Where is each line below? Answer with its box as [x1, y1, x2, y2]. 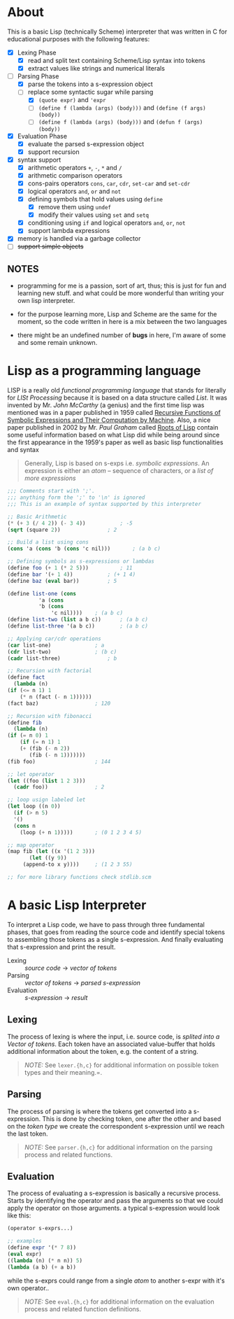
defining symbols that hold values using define [27, 195, 163, 203]
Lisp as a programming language [7, 363, 201, 379]
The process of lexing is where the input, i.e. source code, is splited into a [7, 1032, 220, 1041]
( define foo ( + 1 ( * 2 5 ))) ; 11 [7, 565, 133, 572]
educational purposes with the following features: [7, 34, 150, 43]
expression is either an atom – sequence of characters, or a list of [24, 467, 214, 475]
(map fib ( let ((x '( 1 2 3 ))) [7, 848, 96, 855]
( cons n [13, 822, 36, 829]
